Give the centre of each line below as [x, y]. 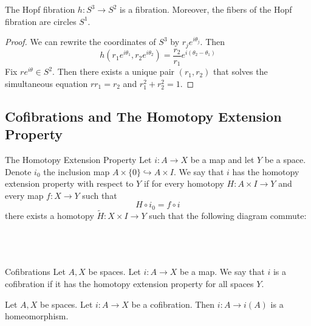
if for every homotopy [184, 183]
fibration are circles [41, 21]
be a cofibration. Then [173, 304]
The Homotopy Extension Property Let [78, 159]
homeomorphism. [37, 316]
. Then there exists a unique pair [114, 71]
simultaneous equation [46, 83]
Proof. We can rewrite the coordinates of [80, 42]
